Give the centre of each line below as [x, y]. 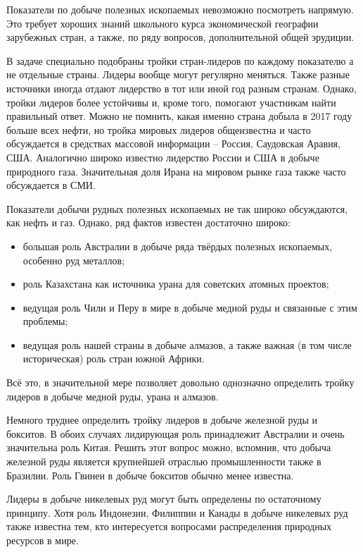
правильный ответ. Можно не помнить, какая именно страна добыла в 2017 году [179, 116]
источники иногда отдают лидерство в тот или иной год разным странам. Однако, [181, 88]
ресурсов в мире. [43, 540]
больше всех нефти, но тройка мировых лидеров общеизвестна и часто [159, 129]
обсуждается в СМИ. [51, 185]
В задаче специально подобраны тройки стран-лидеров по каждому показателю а [180, 60]
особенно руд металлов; [74, 260]
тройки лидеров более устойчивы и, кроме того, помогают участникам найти [171, 102]
